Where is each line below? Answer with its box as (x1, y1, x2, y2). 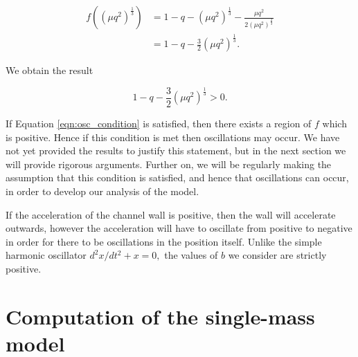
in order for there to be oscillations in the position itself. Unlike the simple (6, 234, 322, 248)
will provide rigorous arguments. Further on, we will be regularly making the (6, 156, 332, 171)
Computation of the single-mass (6, 302, 315, 330)
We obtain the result (6, 63, 93, 77)
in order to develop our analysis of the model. (6, 184, 199, 199)
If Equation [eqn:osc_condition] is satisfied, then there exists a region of (6, 116, 312, 131)
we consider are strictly (228, 248, 327, 262)
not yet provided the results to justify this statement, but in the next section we (6, 143, 346, 158)
